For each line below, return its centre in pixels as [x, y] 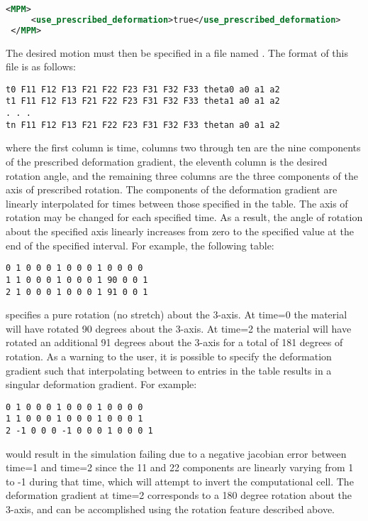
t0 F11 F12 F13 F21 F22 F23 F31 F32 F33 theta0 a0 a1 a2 [143, 89]
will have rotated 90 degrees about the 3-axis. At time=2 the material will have [179, 328]
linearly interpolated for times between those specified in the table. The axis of [177, 203]
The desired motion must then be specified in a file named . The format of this [177, 52]
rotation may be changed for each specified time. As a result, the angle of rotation [184, 217]
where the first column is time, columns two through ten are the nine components [183, 147]
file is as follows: [41, 66]
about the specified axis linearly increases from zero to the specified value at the [180, 231]
